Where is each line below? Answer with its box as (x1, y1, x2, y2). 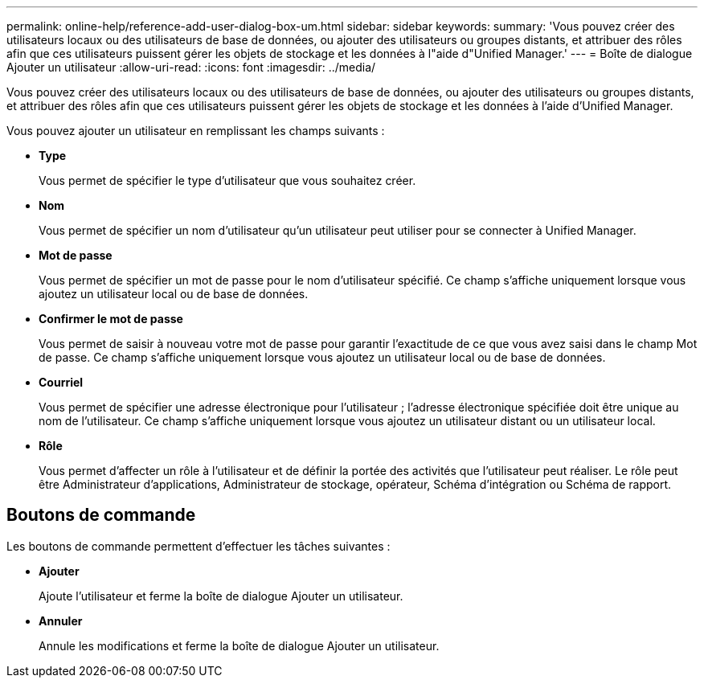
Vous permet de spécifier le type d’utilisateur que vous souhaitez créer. (39, 174, 416, 187)
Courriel (39, 375, 84, 389)
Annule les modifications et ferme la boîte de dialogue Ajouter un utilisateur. (39, 638, 440, 653)
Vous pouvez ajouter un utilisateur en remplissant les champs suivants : (6, 124, 385, 137)
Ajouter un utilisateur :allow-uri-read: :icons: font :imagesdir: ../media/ (6, 60, 376, 74)
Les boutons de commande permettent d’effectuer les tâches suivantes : (6, 539, 391, 553)
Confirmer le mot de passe (39, 312, 183, 326)
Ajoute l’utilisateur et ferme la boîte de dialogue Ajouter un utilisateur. (39, 588, 403, 603)
